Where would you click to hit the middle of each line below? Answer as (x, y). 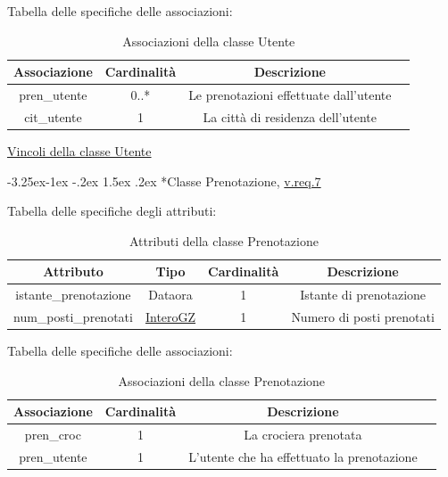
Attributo (73, 271)
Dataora (170, 295)
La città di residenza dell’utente (290, 116)
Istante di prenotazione (363, 295)
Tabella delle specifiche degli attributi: (112, 211)
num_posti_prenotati (73, 317)
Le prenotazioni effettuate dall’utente (290, 95)
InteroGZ (170, 317)
